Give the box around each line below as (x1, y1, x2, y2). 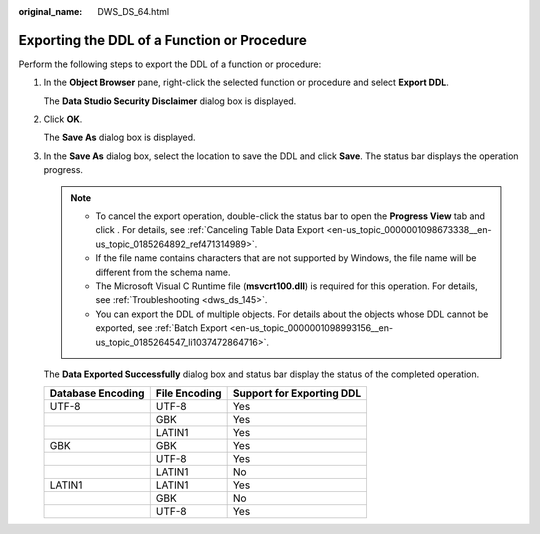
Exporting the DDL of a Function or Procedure (18, 31, 307, 49)
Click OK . (43, 113, 83, 125)
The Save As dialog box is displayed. (43, 131, 196, 144)
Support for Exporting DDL (232, 386, 362, 400)
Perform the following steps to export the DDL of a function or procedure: (18, 58, 322, 70)
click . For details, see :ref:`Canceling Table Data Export (95, 224, 325, 236)
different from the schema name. (95, 266, 231, 278)
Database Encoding (49, 386, 145, 400)
